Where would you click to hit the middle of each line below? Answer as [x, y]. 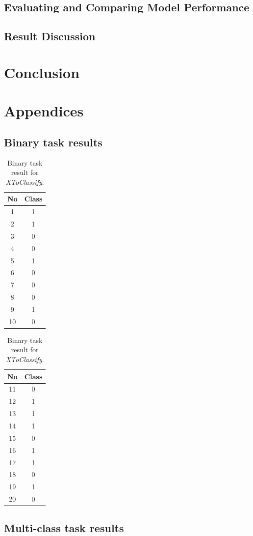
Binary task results [53, 142]
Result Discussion [50, 36]
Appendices [44, 111]
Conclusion [42, 72]
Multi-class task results [64, 527]
